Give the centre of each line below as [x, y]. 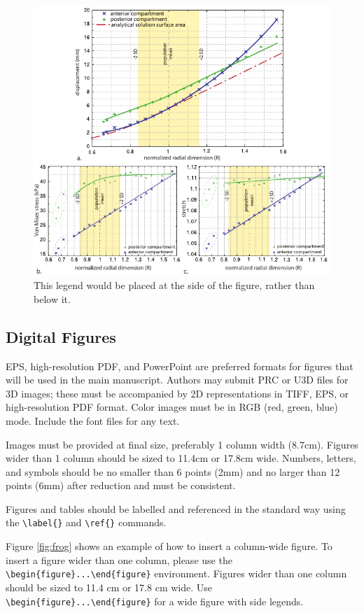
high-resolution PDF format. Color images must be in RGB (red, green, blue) [172, 407]
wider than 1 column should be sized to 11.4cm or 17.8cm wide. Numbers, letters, [181, 458]
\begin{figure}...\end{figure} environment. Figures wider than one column [176, 573]
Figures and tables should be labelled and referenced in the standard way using [176, 508]
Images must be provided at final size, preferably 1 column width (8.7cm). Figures [182, 444]
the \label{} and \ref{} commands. [86, 522]
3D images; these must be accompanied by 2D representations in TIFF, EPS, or [177, 393]
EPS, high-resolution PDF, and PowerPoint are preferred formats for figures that [180, 366]
